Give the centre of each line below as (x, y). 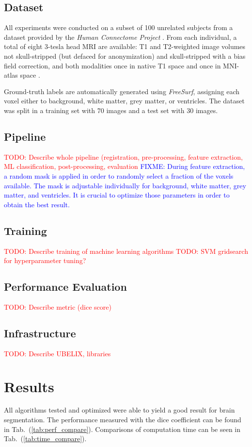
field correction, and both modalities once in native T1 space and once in (112, 65)
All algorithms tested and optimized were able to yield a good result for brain (119, 410)
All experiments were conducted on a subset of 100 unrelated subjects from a (118, 27)
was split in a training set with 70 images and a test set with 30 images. (111, 110)
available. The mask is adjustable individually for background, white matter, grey (125, 185)
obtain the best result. (37, 204)
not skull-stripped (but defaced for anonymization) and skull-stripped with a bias (125, 56)
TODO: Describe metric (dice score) (58, 306)
